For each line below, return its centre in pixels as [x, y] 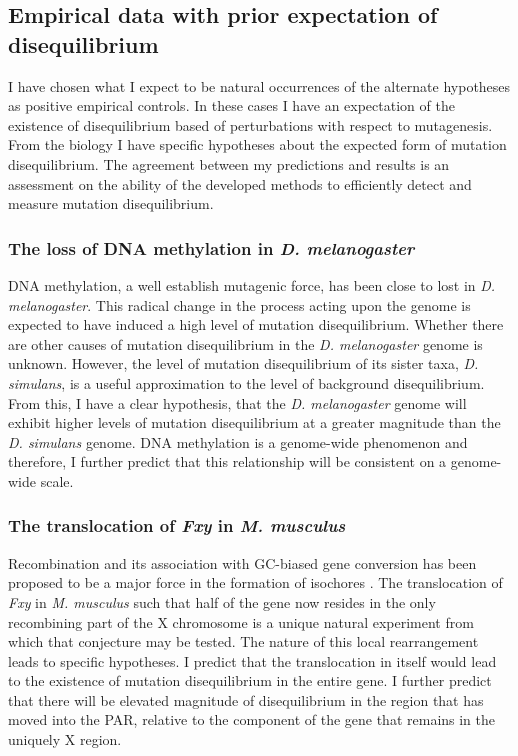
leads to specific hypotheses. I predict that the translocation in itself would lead [252, 660]
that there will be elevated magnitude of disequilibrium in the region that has [246, 699]
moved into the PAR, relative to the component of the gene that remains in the [252, 719]
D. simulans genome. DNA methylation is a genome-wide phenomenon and [238, 441]
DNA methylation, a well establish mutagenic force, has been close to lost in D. [252, 284]
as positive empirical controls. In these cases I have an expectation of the [231, 105]
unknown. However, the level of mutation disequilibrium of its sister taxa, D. [243, 363]
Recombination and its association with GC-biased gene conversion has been [242, 562]
